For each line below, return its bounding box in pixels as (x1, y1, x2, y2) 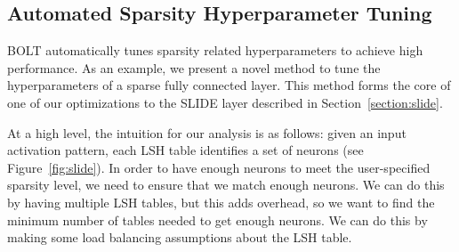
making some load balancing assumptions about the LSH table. (7, 228, 352, 247)
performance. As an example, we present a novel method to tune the (7, 58, 381, 77)
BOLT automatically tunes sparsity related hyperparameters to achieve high (7, 41, 423, 60)
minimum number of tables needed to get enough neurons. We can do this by (7, 210, 428, 229)
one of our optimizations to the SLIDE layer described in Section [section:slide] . (7, 93, 443, 111)
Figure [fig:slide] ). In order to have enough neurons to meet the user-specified (7, 158, 431, 176)
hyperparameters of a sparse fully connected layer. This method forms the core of (7, 76, 451, 94)
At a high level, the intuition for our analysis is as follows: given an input (7, 123, 407, 142)
